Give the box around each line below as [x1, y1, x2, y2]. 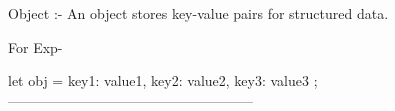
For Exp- [8, 36, 63, 57]
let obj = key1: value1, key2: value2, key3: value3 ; [8, 70, 318, 91]
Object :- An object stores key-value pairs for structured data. [8, 3, 389, 23]
